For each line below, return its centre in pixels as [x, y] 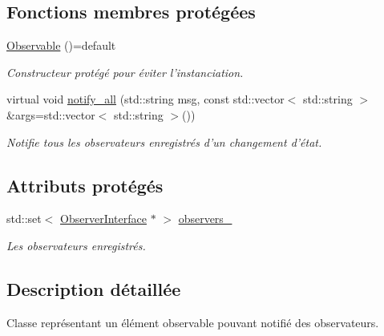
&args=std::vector [51, 114]
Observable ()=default [61, 45]
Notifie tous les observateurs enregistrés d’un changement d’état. [164, 142]
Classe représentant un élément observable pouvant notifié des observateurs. [193, 322]
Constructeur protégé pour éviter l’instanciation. [125, 72]
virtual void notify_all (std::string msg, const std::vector [146, 99]
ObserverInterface [103, 219]
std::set [24, 219]
